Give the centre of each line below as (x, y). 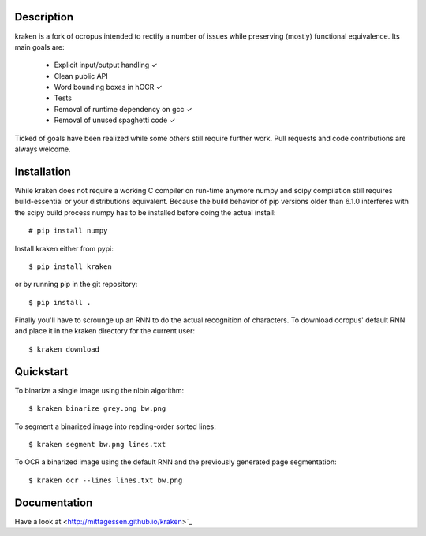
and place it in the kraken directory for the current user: (105, 331)
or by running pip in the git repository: (76, 285)
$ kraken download (64, 349)
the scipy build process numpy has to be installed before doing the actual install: (145, 212)
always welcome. (43, 149)
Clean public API (81, 76)
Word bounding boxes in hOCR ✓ (108, 87)
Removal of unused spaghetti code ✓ (115, 120)
